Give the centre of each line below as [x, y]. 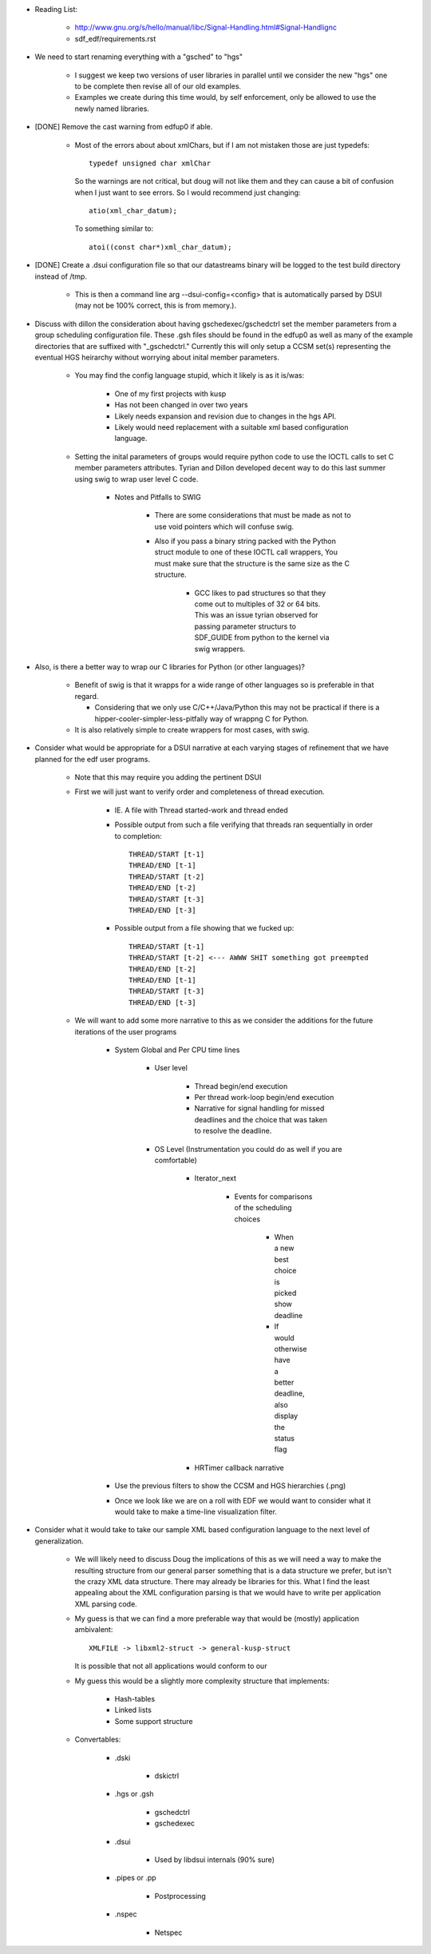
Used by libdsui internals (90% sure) [215, 1859]
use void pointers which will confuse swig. [224, 526]
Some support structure [154, 1721]
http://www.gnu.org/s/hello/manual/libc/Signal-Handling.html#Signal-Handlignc [206, 27]
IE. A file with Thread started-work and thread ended [202, 810]
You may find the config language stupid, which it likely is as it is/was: [190, 375]
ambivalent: [94, 1630]
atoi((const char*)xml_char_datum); [160, 247]
